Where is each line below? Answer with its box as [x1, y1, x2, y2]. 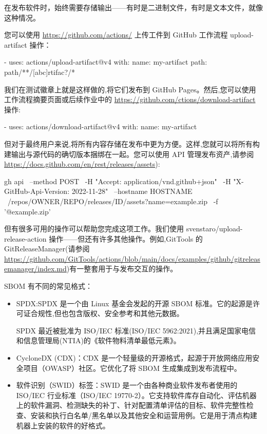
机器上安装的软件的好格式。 [16, 420, 110, 430]
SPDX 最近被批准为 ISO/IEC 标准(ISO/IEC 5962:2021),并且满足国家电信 [16, 325, 256, 336]
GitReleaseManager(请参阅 [4, 243, 90, 254]
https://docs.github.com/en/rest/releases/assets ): [4, 159, 160, 169]
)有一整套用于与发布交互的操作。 [66, 263, 178, 274]
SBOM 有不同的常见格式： [4, 281, 93, 291]
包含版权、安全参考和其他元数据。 [68, 308, 184, 319]
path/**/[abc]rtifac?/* [4, 66, 75, 77]
